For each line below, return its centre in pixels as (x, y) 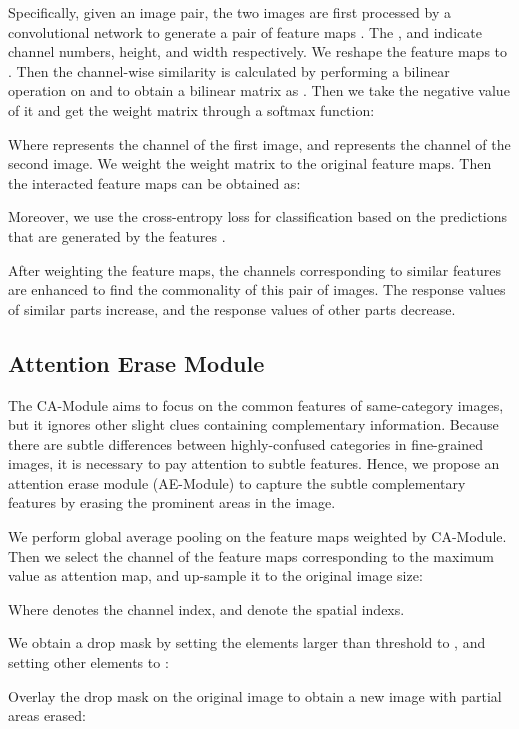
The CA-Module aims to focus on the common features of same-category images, (256, 404)
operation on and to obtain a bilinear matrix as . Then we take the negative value (259, 90)
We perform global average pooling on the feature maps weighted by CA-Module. (257, 536)
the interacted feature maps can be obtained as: (154, 182)
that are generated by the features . (117, 235)
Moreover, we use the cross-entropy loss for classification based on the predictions (258, 216)
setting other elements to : (88, 662)
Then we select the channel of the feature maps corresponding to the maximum (251, 555)
